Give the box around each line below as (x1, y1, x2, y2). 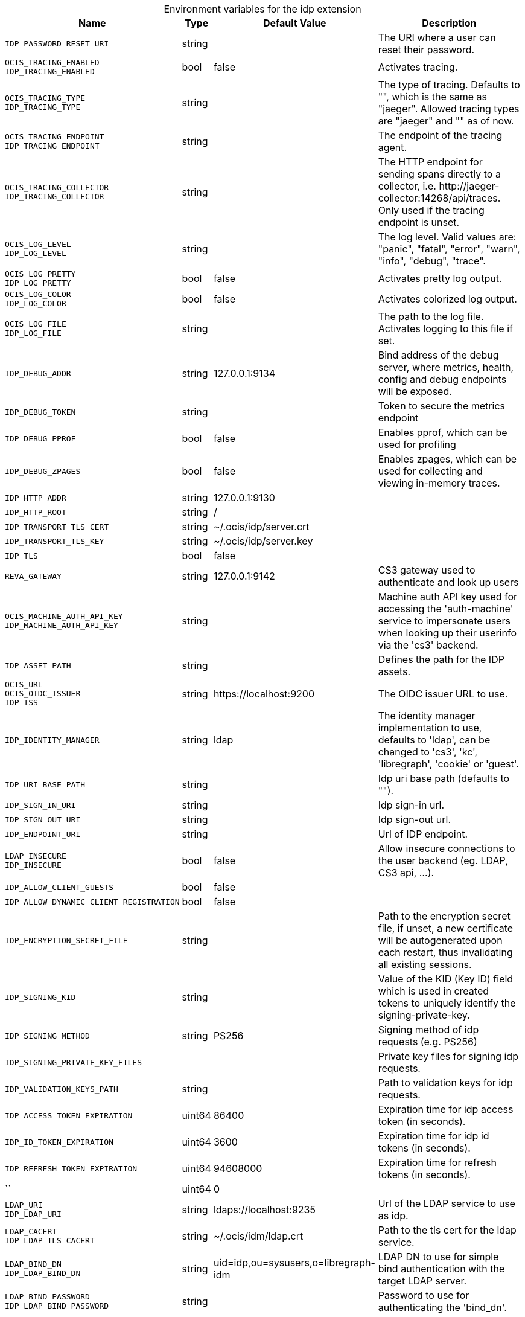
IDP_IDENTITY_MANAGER (5, 735, 100, 745)
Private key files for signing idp (378, 1050, 518, 1062)
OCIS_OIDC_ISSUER (5, 689, 81, 698)
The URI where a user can (378, 31, 496, 43)
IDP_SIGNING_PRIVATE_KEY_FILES (5, 1057, 142, 1067)
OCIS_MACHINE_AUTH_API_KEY (5, 612, 123, 621)
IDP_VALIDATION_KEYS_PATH (5, 1084, 118, 1094)
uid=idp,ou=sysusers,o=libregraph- (213, 1257, 375, 1269)
